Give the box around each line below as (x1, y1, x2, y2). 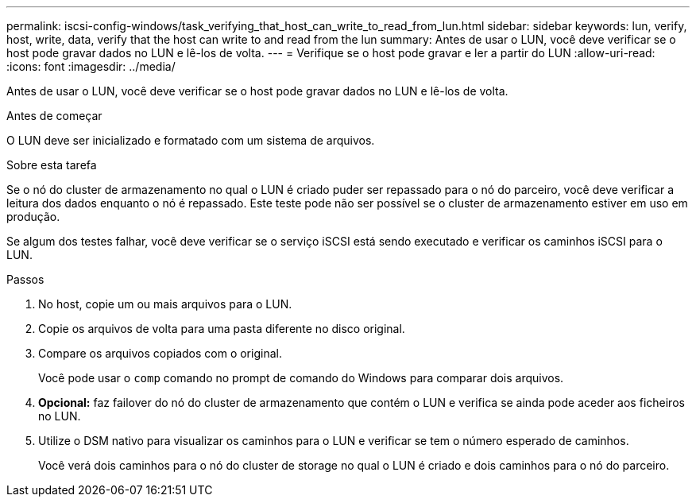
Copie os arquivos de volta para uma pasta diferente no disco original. (38, 322, 405, 335)
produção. (6, 210, 60, 223)
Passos (6, 273, 44, 286)
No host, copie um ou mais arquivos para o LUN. (38, 297, 292, 311)
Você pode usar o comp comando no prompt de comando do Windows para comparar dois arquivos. (38, 371, 564, 385)
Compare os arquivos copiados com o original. (38, 346, 282, 360)
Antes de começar (6, 109, 102, 122)
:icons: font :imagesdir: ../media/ (6, 60, 176, 73)
